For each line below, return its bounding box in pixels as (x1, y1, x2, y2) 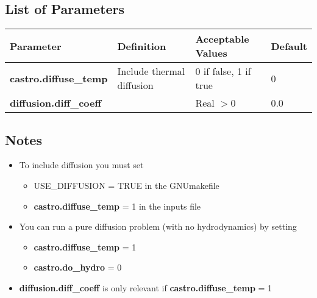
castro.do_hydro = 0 (34, 261, 122, 274)
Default (271, 38, 307, 53)
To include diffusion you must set (19, 158, 144, 171)
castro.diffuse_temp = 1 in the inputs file (34, 199, 201, 212)
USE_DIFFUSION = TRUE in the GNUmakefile (34, 179, 219, 191)
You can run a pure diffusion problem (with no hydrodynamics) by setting (19, 220, 297, 233)
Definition (117, 38, 166, 53)
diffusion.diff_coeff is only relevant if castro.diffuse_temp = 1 (19, 281, 272, 294)
